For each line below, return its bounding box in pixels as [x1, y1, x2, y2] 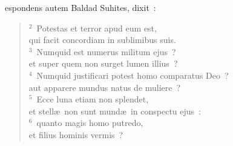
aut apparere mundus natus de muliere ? [28, 81, 181, 93]
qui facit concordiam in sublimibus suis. [28, 33, 176, 46]
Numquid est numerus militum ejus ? [36, 45, 176, 58]
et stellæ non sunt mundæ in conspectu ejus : [28, 104, 201, 117]
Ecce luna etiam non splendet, [36, 93, 149, 105]
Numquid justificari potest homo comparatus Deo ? [36, 68, 229, 81]
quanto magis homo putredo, [36, 116, 143, 129]
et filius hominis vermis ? [28, 128, 123, 141]
